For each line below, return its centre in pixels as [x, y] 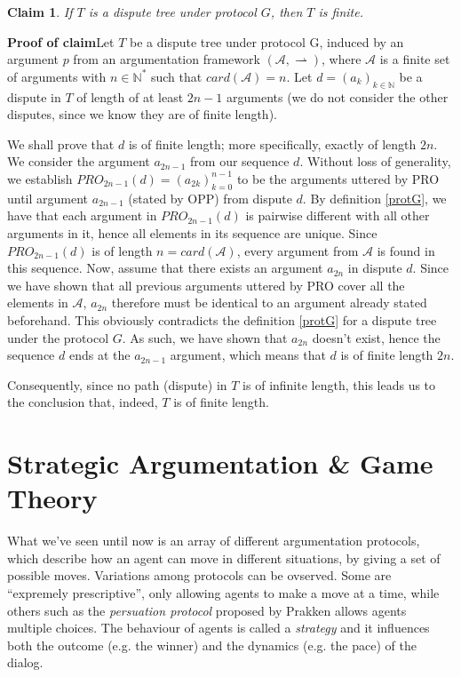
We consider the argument [79, 161]
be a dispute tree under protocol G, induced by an [267, 41]
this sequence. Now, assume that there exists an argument [165, 268]
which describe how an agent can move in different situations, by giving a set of [224, 558]
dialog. [25, 662]
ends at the [99, 355]
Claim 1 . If [40, 12]
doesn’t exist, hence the [376, 337]
